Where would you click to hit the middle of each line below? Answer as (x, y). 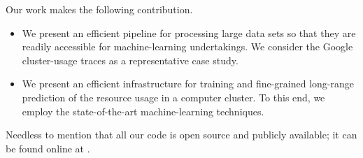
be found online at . (48, 148)
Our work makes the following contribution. (99, 9)
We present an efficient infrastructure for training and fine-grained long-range (188, 84)
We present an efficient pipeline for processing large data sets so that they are (189, 33)
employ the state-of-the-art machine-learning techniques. (143, 111)
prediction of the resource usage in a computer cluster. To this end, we (173, 97)
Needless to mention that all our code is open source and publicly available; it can (181, 135)
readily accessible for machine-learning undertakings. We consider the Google (187, 46)
